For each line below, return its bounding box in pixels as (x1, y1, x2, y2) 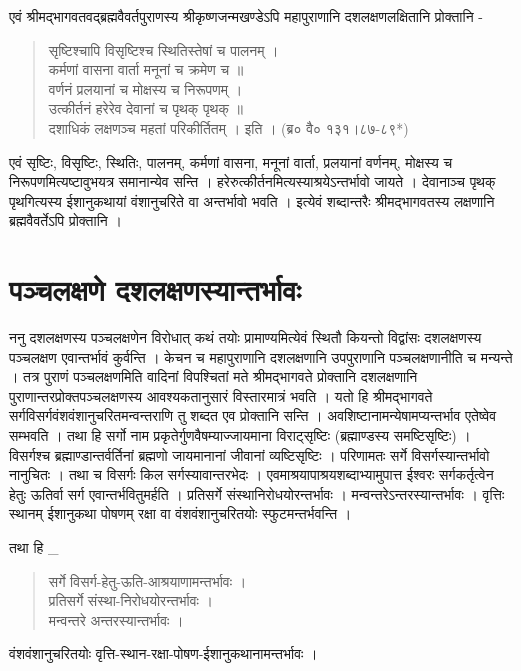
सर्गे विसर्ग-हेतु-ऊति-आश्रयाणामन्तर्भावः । (48, 570, 247, 591)
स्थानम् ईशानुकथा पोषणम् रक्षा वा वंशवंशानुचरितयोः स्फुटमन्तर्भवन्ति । (9, 503, 352, 524)
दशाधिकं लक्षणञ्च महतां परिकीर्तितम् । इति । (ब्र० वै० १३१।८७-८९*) (48, 117, 409, 138)
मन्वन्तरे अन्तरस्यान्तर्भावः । (48, 609, 184, 630)
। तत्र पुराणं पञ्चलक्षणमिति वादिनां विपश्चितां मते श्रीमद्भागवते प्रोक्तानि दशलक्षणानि (9, 366, 418, 387)
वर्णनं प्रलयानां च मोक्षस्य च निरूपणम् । (48, 78, 243, 99)
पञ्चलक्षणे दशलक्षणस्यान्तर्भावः (9, 269, 301, 310)
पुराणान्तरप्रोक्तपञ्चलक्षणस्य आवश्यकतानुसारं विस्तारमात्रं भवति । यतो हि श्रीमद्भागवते (9, 385, 433, 406)
